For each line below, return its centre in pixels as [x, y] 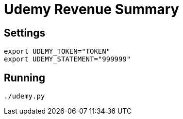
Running [25, 78]
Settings [25, 33]
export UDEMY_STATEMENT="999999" [67, 59]
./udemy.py [25, 96]
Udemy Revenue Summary [91, 9]
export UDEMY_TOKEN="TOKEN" [57, 51]
